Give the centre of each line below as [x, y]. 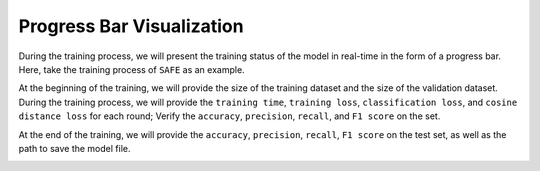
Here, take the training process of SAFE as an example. [131, 69]
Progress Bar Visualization [131, 26]
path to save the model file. [74, 148]
